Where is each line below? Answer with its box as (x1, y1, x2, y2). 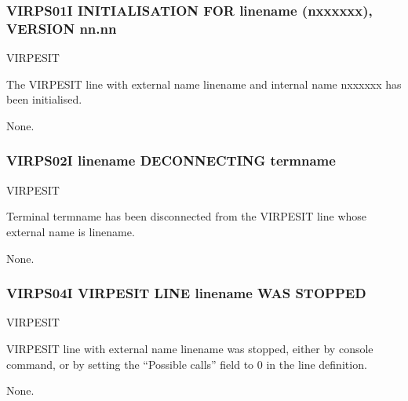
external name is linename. (6, 223, 135, 239)
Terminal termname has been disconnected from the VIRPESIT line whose (6, 208, 367, 224)
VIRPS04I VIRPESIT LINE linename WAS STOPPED (6, 283, 366, 303)
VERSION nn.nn (6, 18, 117, 38)
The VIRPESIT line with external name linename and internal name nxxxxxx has (6, 75, 402, 92)
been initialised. (6, 91, 82, 108)
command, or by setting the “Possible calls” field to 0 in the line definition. (6, 355, 367, 372)
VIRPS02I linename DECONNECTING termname (6, 151, 336, 170)
